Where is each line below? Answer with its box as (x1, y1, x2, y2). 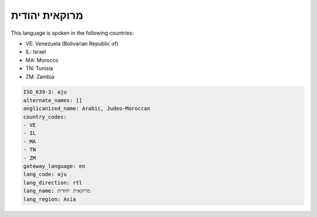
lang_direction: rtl (23, 179, 82, 186)
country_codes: (23, 113, 67, 120)
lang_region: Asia (23, 196, 76, 202)
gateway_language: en (23, 163, 86, 169)
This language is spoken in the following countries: (11, 29, 134, 36)
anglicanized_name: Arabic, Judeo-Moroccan (23, 105, 151, 112)
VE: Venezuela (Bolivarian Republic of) (25, 40, 119, 47)
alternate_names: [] (23, 97, 82, 104)
